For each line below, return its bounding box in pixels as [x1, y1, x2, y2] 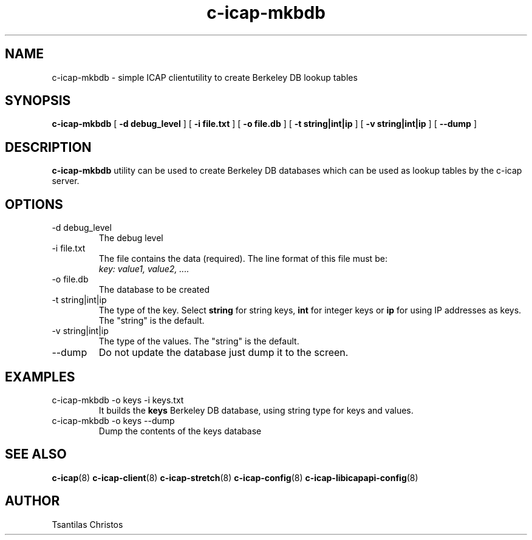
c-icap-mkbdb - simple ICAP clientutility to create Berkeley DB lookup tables [52, 72, 358, 83]
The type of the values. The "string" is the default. [98, 336, 299, 347]
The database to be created [98, 284, 210, 295]
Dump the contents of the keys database [98, 425, 262, 436]
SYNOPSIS [5, 93, 71, 109]
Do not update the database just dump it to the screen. [98, 346, 349, 359]
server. [52, 176, 80, 186]
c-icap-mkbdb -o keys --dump [52, 415, 175, 426]
